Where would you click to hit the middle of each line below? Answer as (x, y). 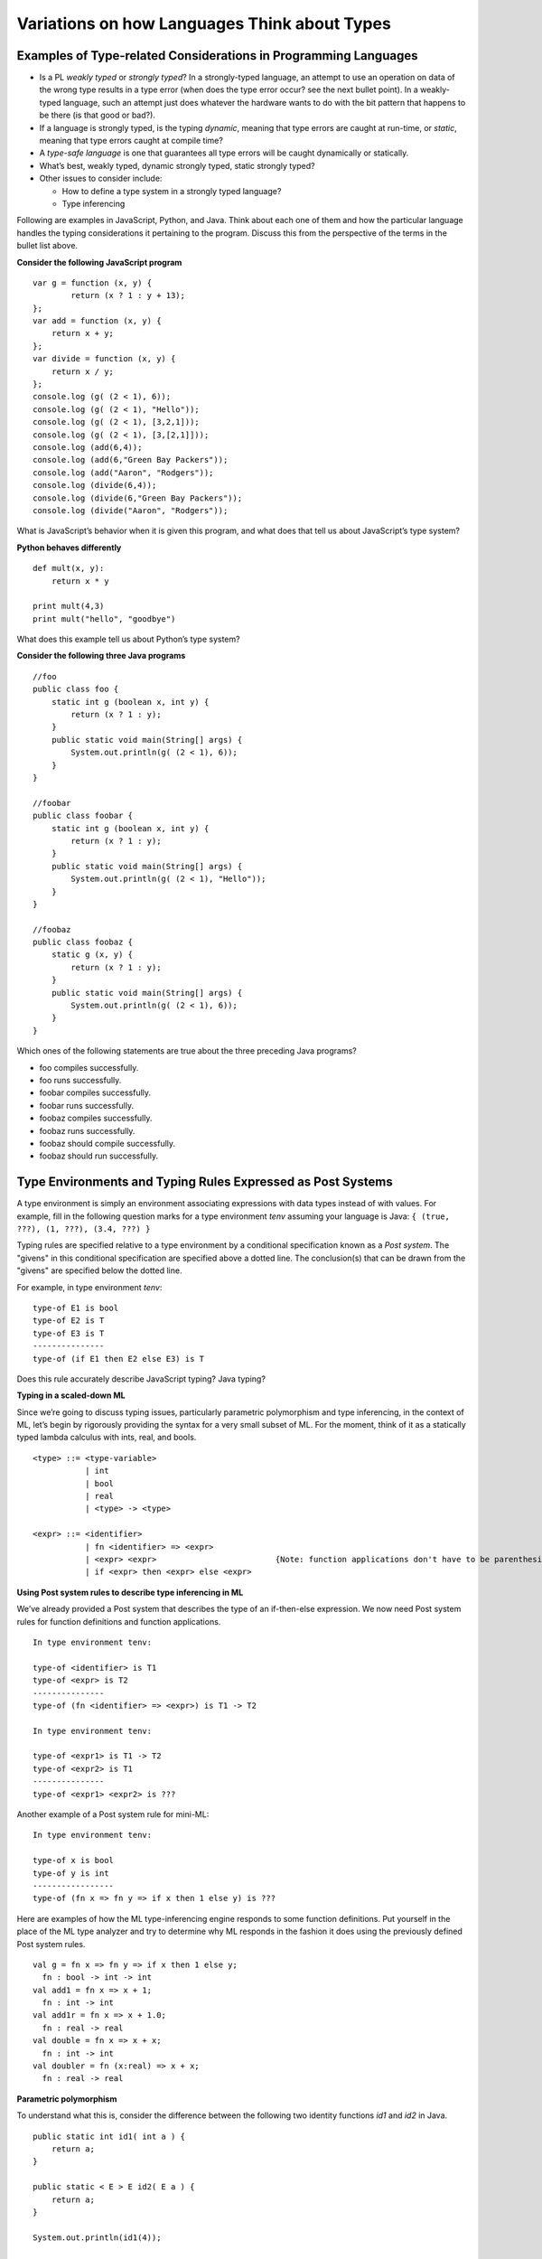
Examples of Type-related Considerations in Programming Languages (217, 56)
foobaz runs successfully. (87, 1130)
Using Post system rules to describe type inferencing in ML (130, 1592)
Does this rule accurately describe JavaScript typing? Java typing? (141, 1379)
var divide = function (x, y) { (104, 359)
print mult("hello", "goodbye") (104, 619)
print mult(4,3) (69, 606)
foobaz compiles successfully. (96, 1118)
